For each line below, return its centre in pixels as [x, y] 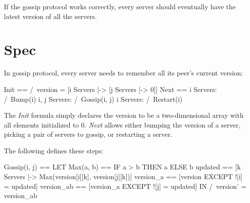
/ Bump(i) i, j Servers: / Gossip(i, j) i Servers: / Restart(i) [93, 99]
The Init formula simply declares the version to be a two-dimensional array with [124, 115]
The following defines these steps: [54, 150]
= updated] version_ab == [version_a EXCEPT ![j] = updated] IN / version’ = [125, 186]
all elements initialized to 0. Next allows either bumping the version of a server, [122, 124]
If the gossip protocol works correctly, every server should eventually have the [120, 6]
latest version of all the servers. [50, 16]
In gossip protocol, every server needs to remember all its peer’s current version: [124, 73]
